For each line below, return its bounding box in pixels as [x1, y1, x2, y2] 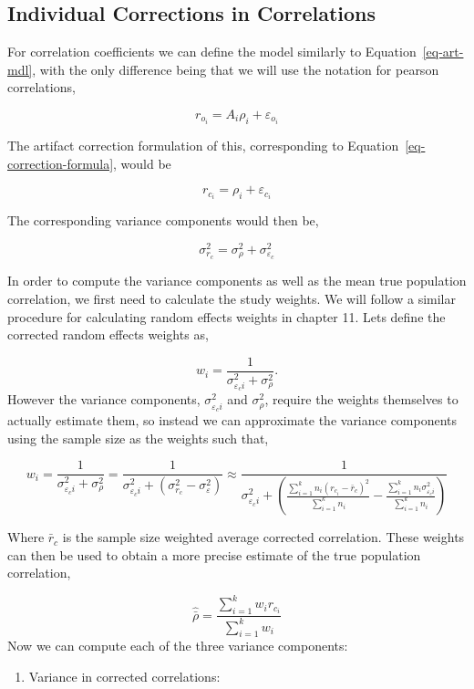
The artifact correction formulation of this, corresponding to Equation [7, 136, 399, 155]
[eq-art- [422, 42, 464, 61]
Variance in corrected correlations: [28, 666, 221, 685]
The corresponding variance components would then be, [7, 211, 319, 230]
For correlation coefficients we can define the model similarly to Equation [7, 42, 417, 61]
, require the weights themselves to [264, 390, 459, 409]
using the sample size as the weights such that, [7, 428, 269, 447]
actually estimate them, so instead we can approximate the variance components [7, 410, 458, 429]
